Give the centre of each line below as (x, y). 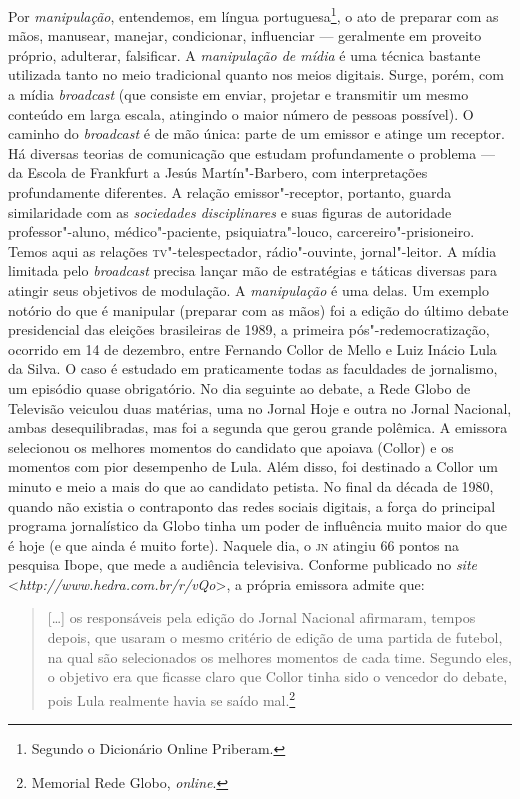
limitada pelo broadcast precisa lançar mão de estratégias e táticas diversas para (253, 270)
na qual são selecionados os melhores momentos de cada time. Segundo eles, (279, 656)
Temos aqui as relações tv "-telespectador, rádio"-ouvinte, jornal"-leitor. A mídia (252, 250)
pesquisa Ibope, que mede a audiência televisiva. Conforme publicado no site (243, 564)
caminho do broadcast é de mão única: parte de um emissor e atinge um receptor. (256, 133)
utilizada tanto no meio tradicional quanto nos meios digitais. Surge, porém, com (256, 74)
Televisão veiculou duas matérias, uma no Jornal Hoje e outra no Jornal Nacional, (260, 407)
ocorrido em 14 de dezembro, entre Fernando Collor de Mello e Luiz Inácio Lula (252, 348)
